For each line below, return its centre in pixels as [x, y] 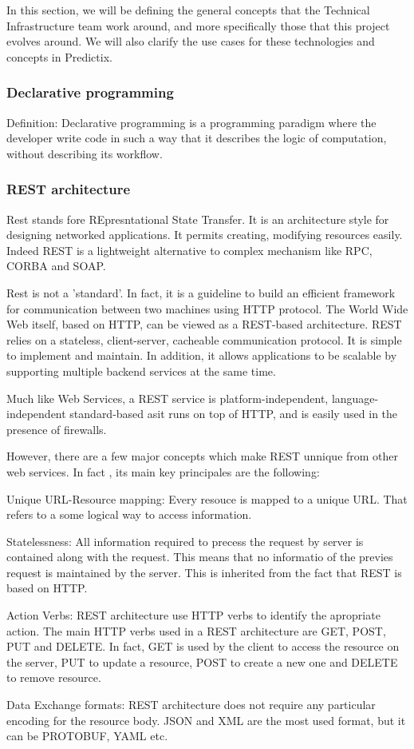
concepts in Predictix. [59, 56]
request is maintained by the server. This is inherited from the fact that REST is [204, 572]
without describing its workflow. [85, 153]
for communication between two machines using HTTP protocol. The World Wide [207, 308]
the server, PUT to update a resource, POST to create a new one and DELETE [202, 661]
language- [355, 398]
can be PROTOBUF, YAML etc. [87, 736]
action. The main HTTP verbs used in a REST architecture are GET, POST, [196, 630]
